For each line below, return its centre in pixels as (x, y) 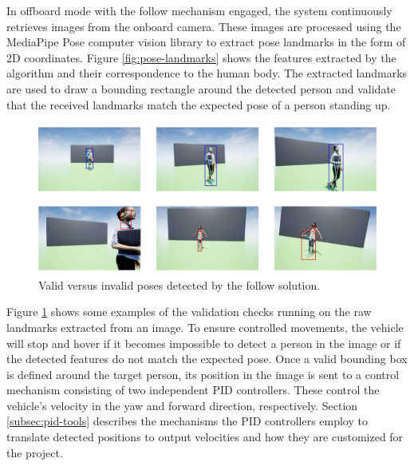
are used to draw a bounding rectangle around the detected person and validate (201, 88)
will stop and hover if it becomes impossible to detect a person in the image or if (204, 343)
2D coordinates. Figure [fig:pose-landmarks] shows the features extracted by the (201, 57)
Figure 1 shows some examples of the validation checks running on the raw (189, 312)
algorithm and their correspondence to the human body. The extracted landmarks (207, 73)
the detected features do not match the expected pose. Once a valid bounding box (207, 359)
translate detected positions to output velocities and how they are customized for (205, 437)
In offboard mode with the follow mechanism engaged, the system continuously (199, 10)
